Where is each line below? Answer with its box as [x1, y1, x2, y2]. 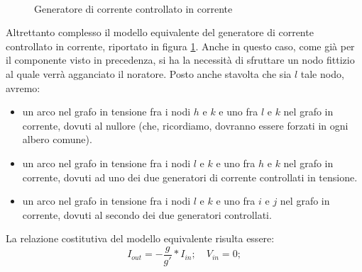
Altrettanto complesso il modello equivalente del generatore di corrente [6, 25, 314, 40]
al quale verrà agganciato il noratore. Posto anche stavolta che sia [6, 66, 292, 81]
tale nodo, [300, 66, 344, 81]
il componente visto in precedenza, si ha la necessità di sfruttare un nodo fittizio [6, 52, 355, 67]
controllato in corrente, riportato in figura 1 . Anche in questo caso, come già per [6, 38, 355, 53]
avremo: [6, 80, 40, 95]
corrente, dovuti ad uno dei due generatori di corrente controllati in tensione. [22, 169, 358, 184]
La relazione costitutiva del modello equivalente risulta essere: [6, 231, 275, 246]
